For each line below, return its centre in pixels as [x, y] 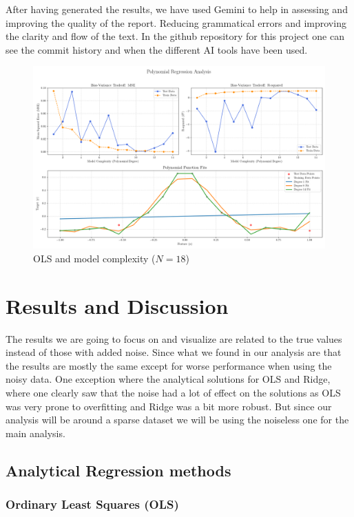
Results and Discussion [117, 305]
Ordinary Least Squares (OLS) [92, 504]
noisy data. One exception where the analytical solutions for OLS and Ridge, [168, 379]
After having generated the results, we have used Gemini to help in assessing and [177, 9]
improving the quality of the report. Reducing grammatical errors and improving [176, 22]
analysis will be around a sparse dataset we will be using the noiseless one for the [177, 420]
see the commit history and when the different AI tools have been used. [157, 49]
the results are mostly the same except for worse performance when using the [169, 365]
